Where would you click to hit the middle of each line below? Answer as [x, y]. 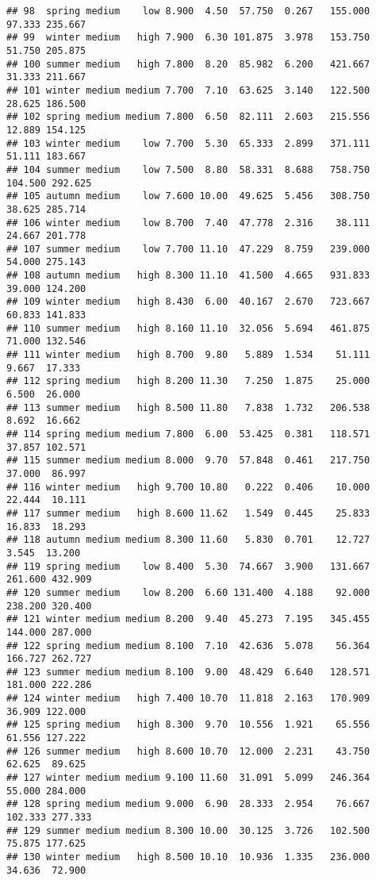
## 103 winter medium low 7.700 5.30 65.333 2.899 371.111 [188, 143]
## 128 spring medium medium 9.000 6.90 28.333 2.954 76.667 [188, 804]
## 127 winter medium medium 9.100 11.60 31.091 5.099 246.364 [188, 778]
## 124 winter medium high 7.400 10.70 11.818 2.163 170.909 [188, 699]
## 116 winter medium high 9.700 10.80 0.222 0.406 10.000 [188, 487]
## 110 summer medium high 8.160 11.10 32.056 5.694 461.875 [188, 328]
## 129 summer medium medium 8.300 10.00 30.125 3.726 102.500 [188, 830]
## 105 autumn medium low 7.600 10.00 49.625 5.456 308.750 [188, 196]
